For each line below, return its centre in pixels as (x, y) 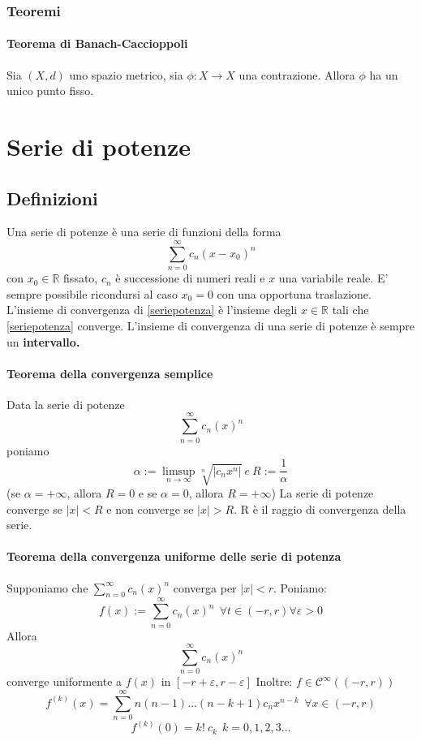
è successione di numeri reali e (190, 278)
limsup (179, 471)
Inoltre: (274, 681)
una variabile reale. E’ (333, 278)
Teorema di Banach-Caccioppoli (97, 43)
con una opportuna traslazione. (294, 293)
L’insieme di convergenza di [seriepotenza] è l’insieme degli (152, 310)
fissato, (81, 278)
